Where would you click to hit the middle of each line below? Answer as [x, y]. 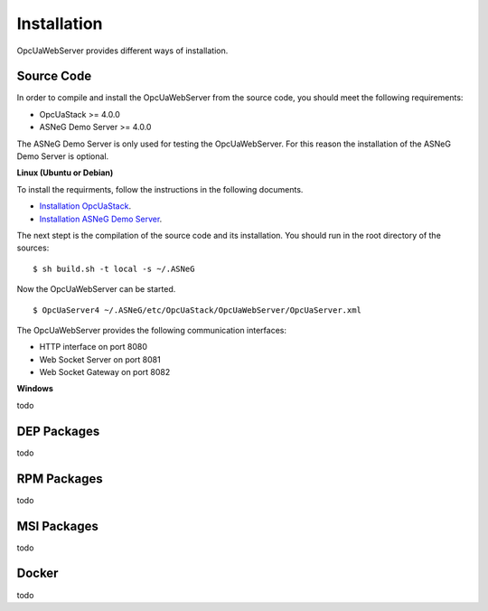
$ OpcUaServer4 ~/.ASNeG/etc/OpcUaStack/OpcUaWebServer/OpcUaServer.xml [197, 310]
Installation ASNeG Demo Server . [101, 219]
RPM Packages [60, 479]
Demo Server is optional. [63, 156]
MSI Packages [57, 526]
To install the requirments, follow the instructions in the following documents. [160, 189]
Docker [38, 573]
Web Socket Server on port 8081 [100, 359]
